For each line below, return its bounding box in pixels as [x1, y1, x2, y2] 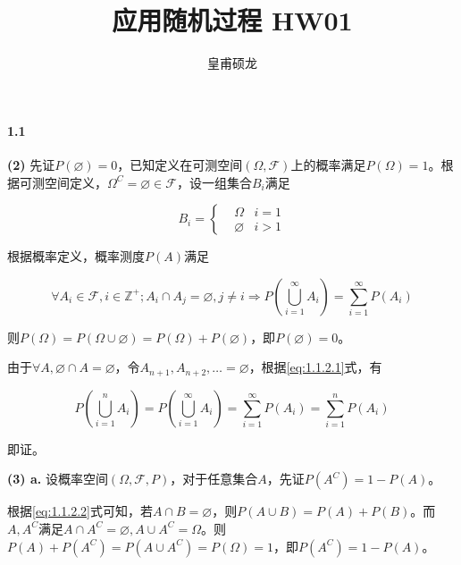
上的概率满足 [290, 155, 366, 173]
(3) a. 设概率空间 [7, 469, 108, 488]
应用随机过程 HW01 [112, 2, 353, 38]
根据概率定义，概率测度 [7, 247, 145, 266]
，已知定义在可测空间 [117, 155, 243, 173]
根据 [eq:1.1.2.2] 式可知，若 [7, 502, 153, 520]
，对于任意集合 [170, 469, 258, 488]
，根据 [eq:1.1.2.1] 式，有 [248, 358, 382, 376]
